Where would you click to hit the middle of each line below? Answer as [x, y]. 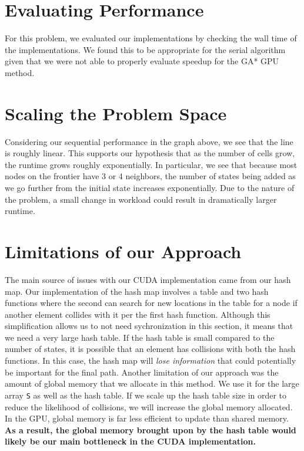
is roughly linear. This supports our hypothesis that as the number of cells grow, [150, 153]
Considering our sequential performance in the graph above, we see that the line [149, 141]
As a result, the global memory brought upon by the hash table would [151, 429]
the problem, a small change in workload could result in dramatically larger [141, 199]
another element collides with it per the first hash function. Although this [138, 314]
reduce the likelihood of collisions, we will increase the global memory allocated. [149, 406]
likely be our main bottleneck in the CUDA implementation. [130, 441]
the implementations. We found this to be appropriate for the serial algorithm [145, 49]
